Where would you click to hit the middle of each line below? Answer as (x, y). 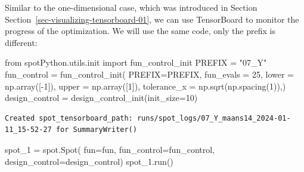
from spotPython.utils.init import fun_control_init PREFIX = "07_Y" (136, 62)
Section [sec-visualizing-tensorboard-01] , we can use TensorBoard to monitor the (152, 19)
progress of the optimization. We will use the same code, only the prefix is (140, 31)
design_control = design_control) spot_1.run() (89, 161)
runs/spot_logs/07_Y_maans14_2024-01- (214, 118)
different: (21, 42)
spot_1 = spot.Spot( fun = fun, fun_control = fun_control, (110, 149)
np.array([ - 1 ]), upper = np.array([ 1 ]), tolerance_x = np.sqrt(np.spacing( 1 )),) (145, 86)
